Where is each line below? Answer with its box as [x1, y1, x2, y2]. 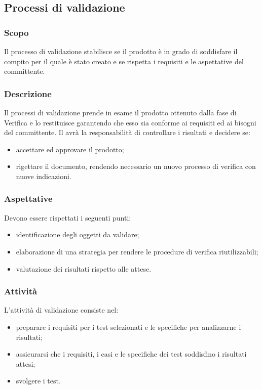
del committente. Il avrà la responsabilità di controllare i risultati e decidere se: [4, 127, 250, 138]
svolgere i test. [16, 375, 61, 386]
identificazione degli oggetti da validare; [16, 229, 139, 240]
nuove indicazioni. [16, 170, 71, 181]
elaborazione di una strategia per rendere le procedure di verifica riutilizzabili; [16, 246, 258, 256]
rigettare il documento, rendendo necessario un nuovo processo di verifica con [16, 161, 256, 171]
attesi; [16, 358, 35, 369]
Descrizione [4, 87, 52, 100]
